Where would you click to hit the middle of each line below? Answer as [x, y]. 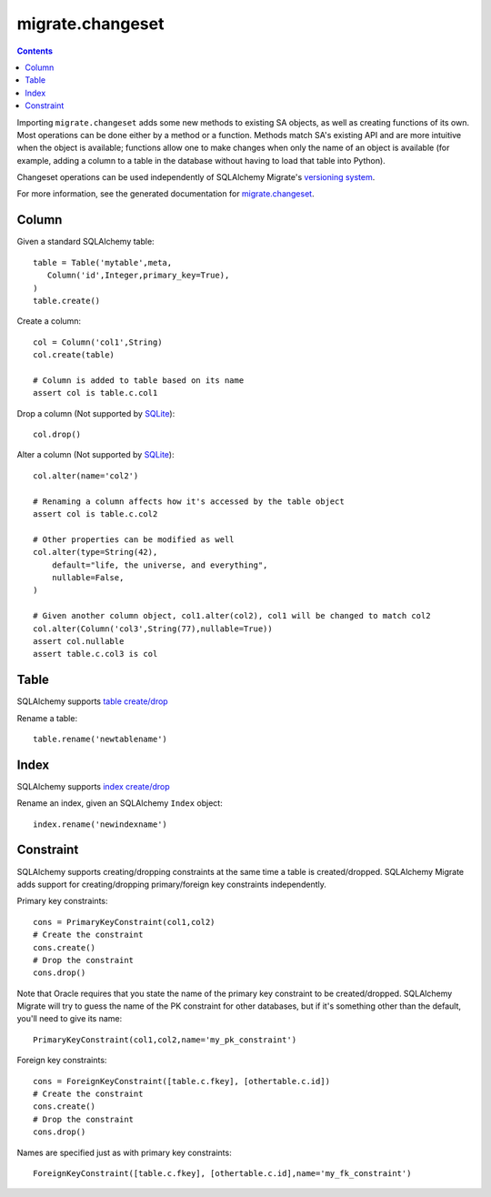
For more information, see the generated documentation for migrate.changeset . [165, 194]
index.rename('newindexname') [100, 824]
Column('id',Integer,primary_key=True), [138, 276]
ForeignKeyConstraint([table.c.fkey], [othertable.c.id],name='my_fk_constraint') [222, 1173]
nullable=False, [88, 577]
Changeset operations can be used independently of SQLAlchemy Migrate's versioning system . [196, 177]
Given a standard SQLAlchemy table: [85, 242]
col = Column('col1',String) [98, 342]
